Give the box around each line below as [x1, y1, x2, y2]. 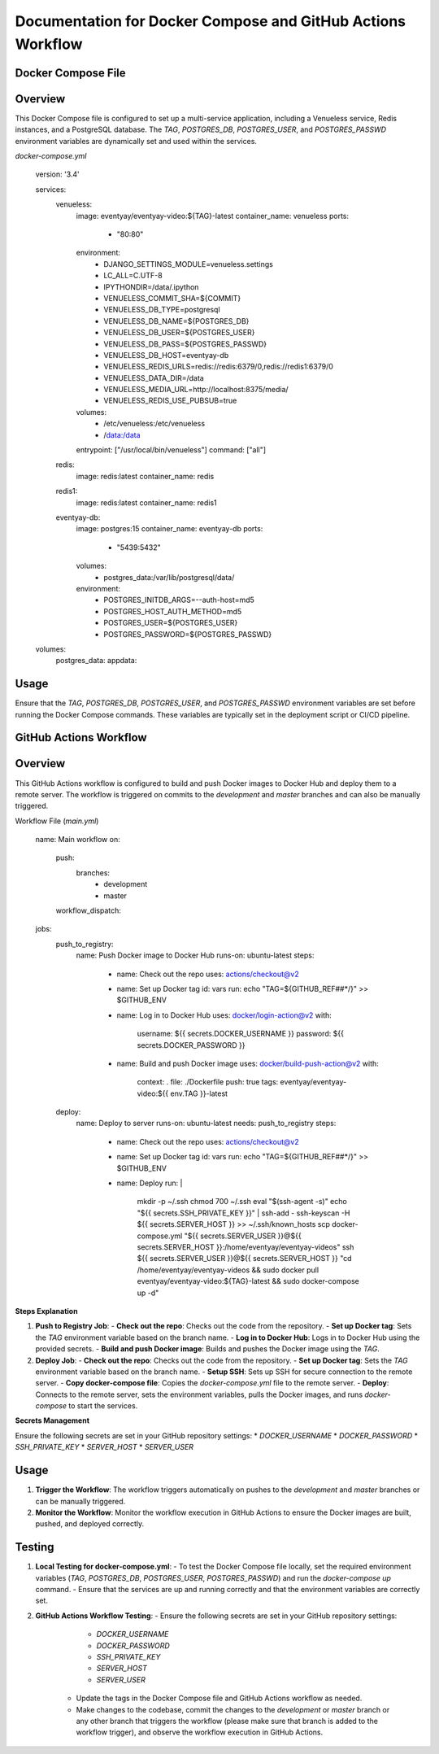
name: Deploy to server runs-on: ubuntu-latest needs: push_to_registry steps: [76, 1119, 337, 1128]
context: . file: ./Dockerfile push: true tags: [137, 1077, 279, 1087]
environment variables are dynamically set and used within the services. [15, 136, 258, 146]
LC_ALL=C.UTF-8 [103, 271, 163, 281]
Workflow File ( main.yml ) [15, 816, 99, 826]
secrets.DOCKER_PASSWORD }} [137, 1040, 246, 1049]
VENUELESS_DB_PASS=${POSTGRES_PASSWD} [103, 338, 267, 349]
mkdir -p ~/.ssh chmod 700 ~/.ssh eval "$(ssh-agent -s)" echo [137, 1197, 347, 1206]
